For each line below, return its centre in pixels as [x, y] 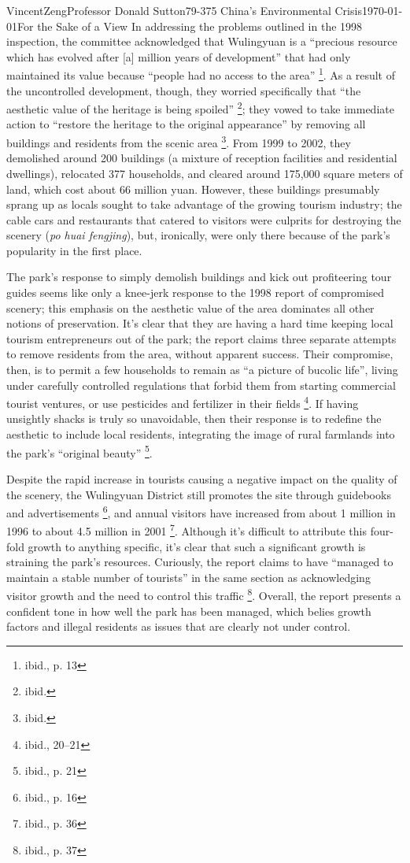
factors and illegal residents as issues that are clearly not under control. [179, 626]
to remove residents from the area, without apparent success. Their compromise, [200, 354]
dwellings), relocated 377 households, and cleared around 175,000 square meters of [205, 173]
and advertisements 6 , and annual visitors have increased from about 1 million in [201, 511]
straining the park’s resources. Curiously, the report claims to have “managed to [200, 562]
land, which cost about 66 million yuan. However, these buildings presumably [193, 189]
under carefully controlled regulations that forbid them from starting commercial [201, 385]
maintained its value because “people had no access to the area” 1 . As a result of [201, 74]
